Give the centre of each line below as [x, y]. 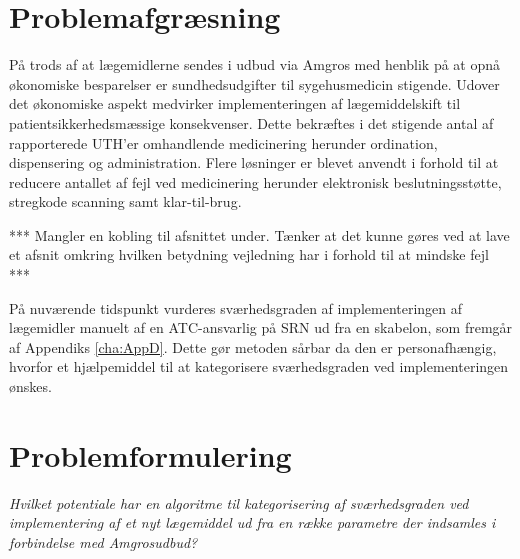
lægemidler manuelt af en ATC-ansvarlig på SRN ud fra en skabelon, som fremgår [261, 327]
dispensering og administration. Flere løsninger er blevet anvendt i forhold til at [254, 162]
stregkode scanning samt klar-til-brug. [125, 201]
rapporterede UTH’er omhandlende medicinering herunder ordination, [223, 142]
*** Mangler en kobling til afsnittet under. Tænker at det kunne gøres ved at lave [259, 234]
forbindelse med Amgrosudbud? [103, 541]
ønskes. [30, 386]
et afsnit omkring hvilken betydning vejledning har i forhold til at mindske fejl [249, 254]
